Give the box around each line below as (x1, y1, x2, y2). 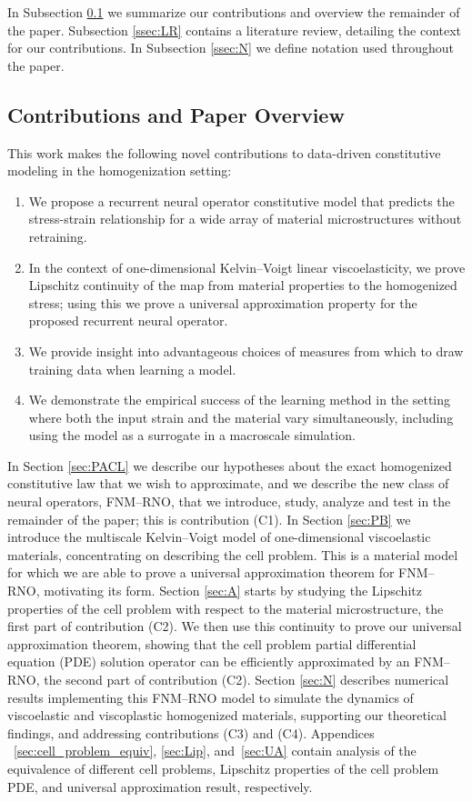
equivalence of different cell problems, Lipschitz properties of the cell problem (7, 758, 439, 777)
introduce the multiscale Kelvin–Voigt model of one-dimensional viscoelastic (7, 527, 431, 546)
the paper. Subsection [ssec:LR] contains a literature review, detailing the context (7, 20, 462, 39)
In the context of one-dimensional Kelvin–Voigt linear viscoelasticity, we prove (28, 257, 466, 276)
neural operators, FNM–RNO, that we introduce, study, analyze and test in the (7, 492, 451, 511)
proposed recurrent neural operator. (28, 311, 228, 330)
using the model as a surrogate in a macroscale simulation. (28, 426, 356, 445)
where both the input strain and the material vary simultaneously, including (28, 407, 454, 426)
